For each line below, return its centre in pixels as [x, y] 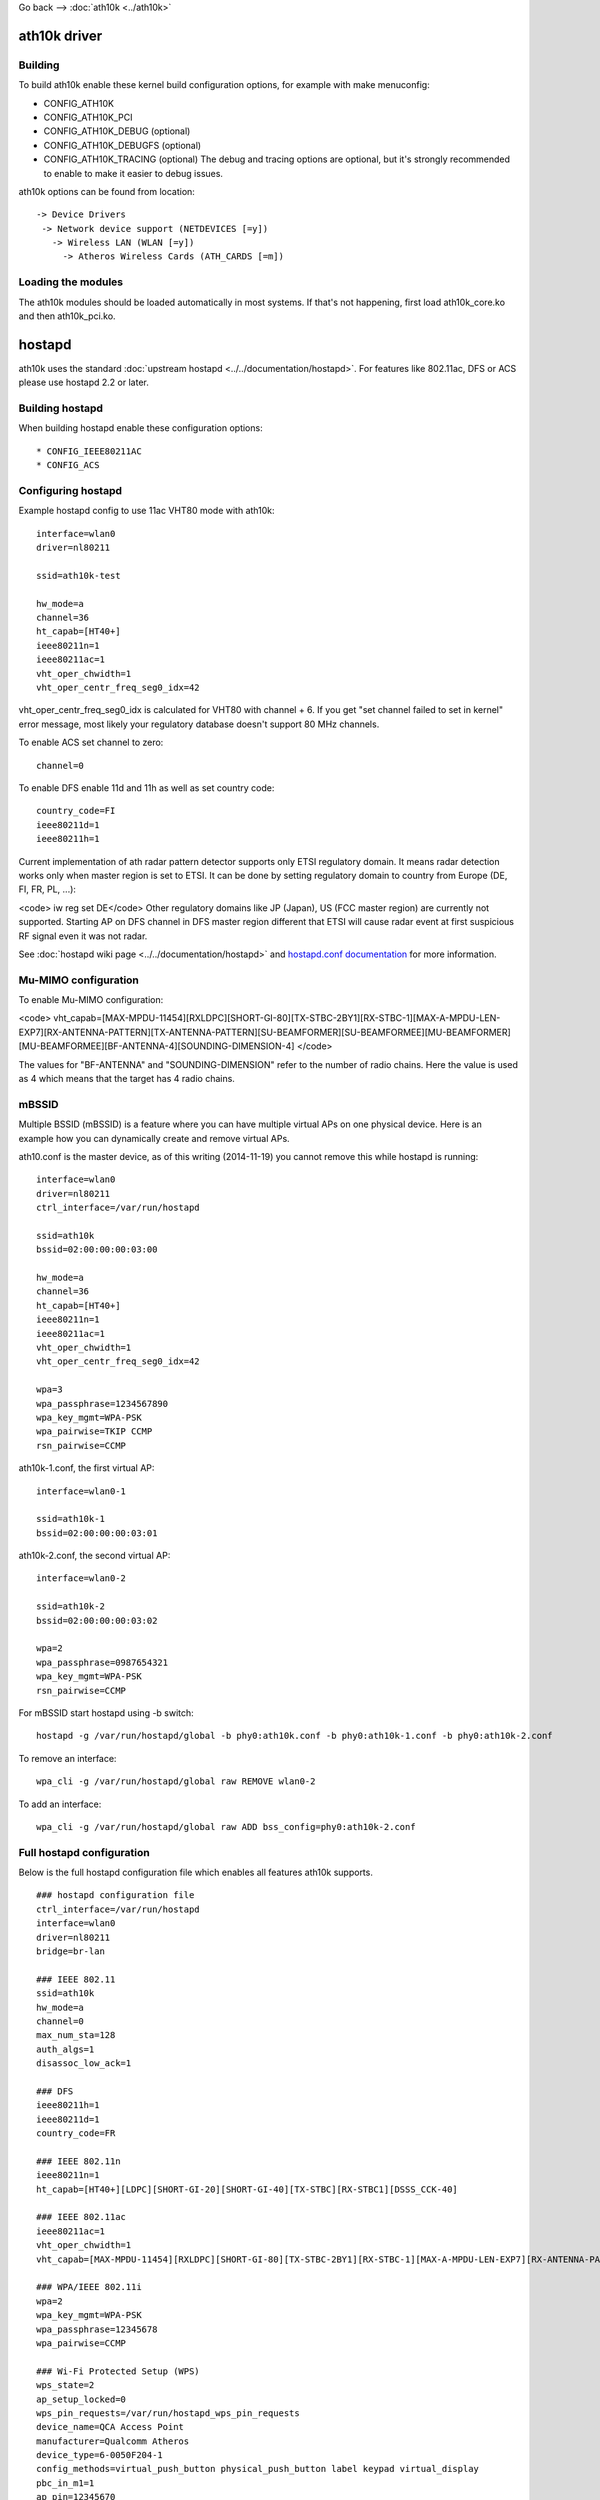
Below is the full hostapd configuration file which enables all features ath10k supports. [196, 1872]
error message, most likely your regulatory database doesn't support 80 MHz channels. [199, 724]
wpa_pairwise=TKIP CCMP [94, 1431]
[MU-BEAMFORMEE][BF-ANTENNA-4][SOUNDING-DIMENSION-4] [156, 1046]
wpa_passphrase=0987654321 [102, 1662]
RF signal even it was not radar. [83, 936]
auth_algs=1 [65, 2049]
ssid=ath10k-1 [70, 1519]
